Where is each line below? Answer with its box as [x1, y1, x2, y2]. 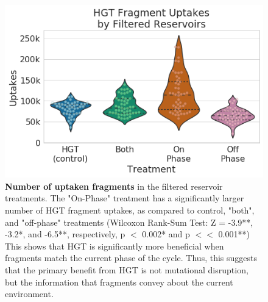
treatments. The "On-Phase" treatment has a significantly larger [5, 192, 244, 204]
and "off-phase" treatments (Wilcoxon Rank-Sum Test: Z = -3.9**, [5, 215, 253, 228]
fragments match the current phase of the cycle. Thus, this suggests [5, 251, 257, 264]
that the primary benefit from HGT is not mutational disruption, [5, 263, 249, 276]
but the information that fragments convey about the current [5, 275, 233, 288]
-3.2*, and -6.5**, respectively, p [5, 228, 125, 240]
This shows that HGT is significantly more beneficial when [5, 239, 224, 252]
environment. [5, 287, 54, 300]
